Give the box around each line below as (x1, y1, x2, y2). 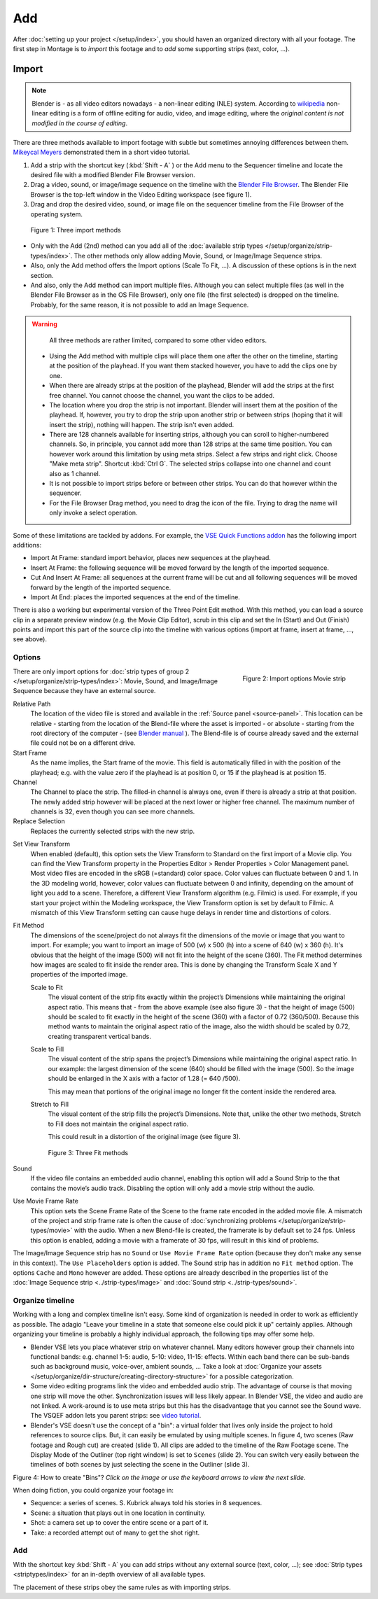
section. (30, 271, 54, 279)
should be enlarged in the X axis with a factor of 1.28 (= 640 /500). (48, 1075, 241, 1083)
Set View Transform (13, 840, 70, 849)
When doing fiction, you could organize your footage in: (13, 1486, 174, 1495)
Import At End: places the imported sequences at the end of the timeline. (30, 592, 241, 601)
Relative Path (13, 699, 51, 708)
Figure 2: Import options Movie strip (242, 674, 346, 683)
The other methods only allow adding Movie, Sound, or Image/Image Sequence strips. (73, 251, 323, 260)
